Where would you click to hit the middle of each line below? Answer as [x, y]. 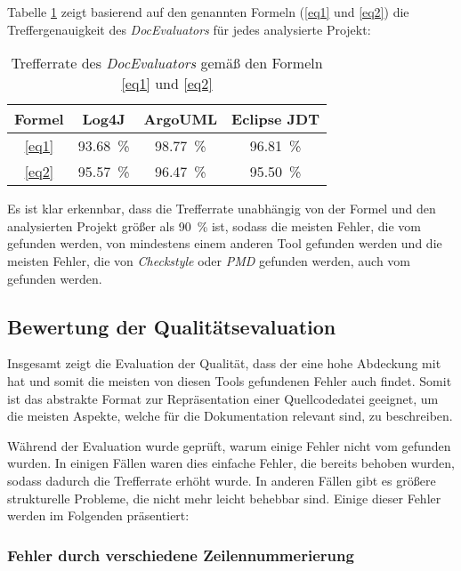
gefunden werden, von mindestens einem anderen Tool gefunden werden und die [225, 243]
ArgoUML [181, 119]
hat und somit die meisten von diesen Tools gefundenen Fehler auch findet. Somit [230, 380]
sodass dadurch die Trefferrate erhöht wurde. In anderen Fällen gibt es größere [222, 480]
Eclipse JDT [276, 119]
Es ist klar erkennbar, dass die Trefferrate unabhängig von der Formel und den [222, 209]
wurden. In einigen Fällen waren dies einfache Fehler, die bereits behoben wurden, [231, 463]
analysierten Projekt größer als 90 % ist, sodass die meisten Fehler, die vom [214, 225]
